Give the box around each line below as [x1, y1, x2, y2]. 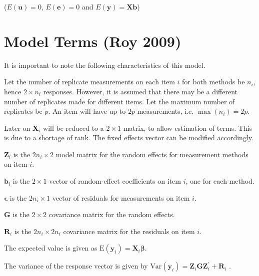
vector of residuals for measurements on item [52, 192, 190, 203]
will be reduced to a [43, 122, 104, 133]
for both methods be [182, 76, 245, 87]
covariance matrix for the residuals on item [63, 226, 195, 236]
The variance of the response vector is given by [4, 261, 148, 271]
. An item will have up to [48, 106, 126, 116]
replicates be [4, 106, 42, 116]
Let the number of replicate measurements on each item [4, 76, 175, 87]
